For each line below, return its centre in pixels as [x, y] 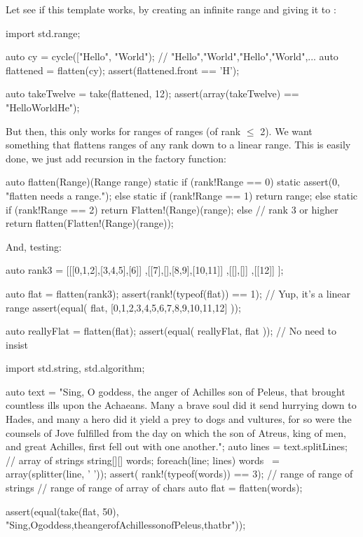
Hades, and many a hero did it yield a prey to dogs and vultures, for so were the [179, 419]
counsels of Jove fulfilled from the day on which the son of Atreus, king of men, [176, 432]
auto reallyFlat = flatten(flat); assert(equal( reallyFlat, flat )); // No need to [171, 331]
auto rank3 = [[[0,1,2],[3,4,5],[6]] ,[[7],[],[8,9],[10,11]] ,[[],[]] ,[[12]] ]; [145, 270]
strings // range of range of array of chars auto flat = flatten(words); [154, 488]
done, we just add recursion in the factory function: [116, 158]
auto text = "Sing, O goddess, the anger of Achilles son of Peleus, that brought [176, 391]
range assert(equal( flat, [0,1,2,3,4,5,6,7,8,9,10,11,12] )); [123, 307]
